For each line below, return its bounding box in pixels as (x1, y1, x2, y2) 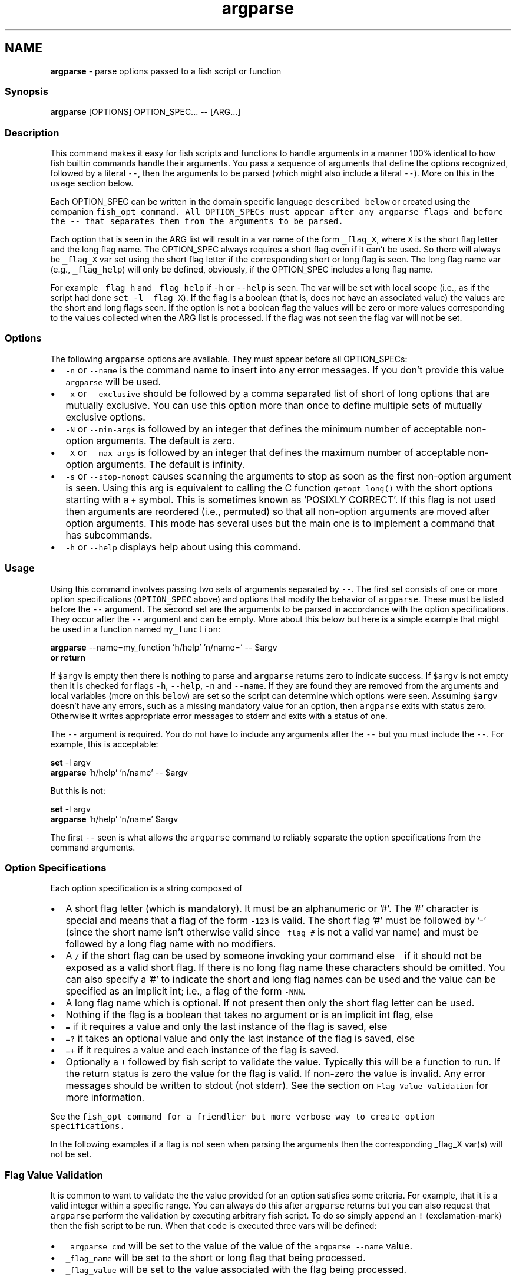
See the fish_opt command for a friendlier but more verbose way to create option (50, 1111, 435, 1122)
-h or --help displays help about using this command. (65, 540, 301, 553)
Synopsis (5, 85, 48, 97)
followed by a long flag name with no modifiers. (65, 938, 276, 950)
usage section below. (50, 178, 134, 189)
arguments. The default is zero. (96, 434, 235, 447)
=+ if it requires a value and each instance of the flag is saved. (65, 1044, 339, 1056)
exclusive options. (65, 411, 145, 423)
